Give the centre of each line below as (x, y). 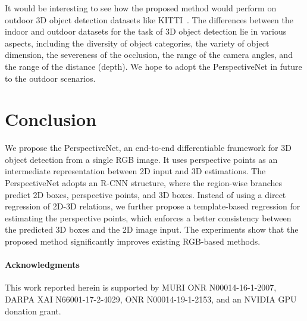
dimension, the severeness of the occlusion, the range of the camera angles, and (149, 55)
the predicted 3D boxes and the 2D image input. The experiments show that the (152, 229)
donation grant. (33, 311)
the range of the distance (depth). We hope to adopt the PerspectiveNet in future (153, 66)
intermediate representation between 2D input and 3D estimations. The (135, 171)
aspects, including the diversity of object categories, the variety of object (137, 43)
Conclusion (51, 119)
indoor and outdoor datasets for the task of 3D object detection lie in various (146, 31)
